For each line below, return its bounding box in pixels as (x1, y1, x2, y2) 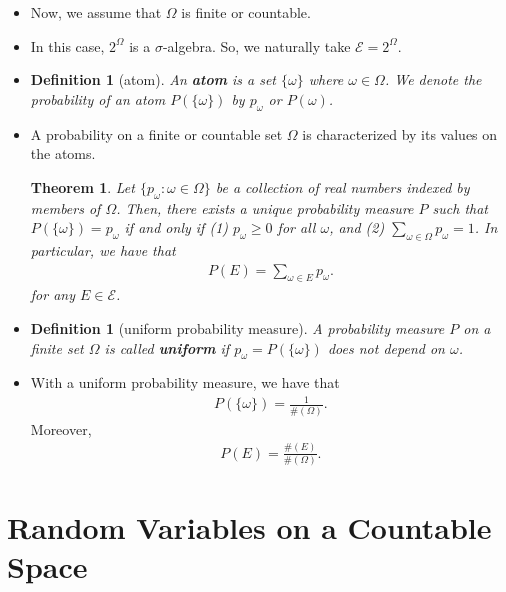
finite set (30, 337, 84, 358)
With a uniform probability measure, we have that (30, 372, 340, 393)
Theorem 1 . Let (30, 176, 135, 197)
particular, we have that (30, 239, 176, 260)
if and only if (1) (124, 217, 229, 238)
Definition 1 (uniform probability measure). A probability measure (30, 317, 445, 338)
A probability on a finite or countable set (30, 123, 283, 144)
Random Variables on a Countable (7, 507, 492, 548)
